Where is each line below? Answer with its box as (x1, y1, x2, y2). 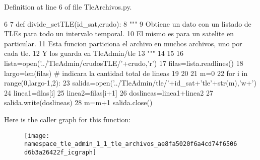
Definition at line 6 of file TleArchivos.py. (4, 2, 132, 12)
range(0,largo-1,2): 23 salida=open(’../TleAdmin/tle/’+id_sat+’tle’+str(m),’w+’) (4, 77, 256, 88)
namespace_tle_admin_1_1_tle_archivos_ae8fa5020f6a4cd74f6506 (24, 140, 237, 148)
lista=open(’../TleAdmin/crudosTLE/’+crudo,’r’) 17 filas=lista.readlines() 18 (4, 57, 243, 68)
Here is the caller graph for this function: (4, 114, 131, 124)
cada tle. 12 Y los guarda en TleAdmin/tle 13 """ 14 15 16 (4, 48, 184, 58)
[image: (24, 132, 50, 139)
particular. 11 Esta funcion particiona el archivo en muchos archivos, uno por (4, 38, 242, 48)
